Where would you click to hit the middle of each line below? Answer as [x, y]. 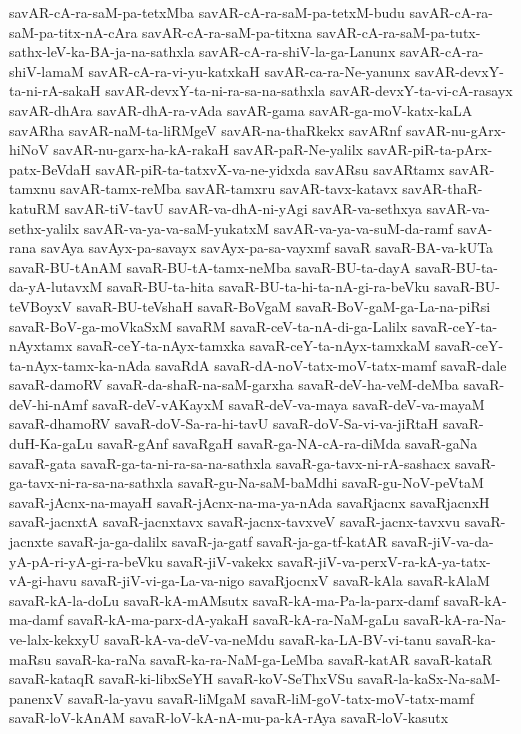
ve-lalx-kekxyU [54, 639]
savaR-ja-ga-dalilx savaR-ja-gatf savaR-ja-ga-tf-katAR [222, 541]
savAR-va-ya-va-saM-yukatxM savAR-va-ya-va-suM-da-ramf [268, 227]
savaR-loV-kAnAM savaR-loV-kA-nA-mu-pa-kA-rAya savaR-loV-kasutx [229, 717]
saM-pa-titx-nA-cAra [73, 31]
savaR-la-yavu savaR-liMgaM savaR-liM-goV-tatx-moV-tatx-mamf [271, 697]
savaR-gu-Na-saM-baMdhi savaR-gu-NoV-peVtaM [330, 482]
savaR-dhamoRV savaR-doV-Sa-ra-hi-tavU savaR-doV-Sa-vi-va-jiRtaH [224, 423]
